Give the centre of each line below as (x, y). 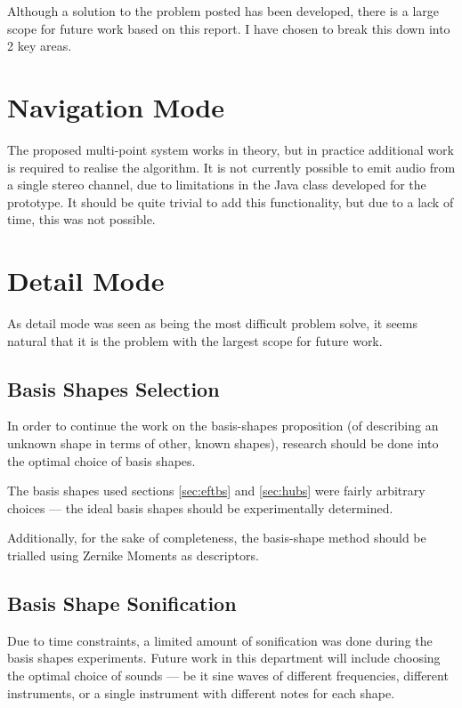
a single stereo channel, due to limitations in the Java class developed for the (217, 185)
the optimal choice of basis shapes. (101, 460)
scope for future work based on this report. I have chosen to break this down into (229, 28)
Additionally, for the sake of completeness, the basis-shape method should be (217, 538)
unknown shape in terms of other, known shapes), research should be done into (223, 442)
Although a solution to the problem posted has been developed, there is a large (223, 11)
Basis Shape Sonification (122, 603)
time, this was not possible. (81, 219)
